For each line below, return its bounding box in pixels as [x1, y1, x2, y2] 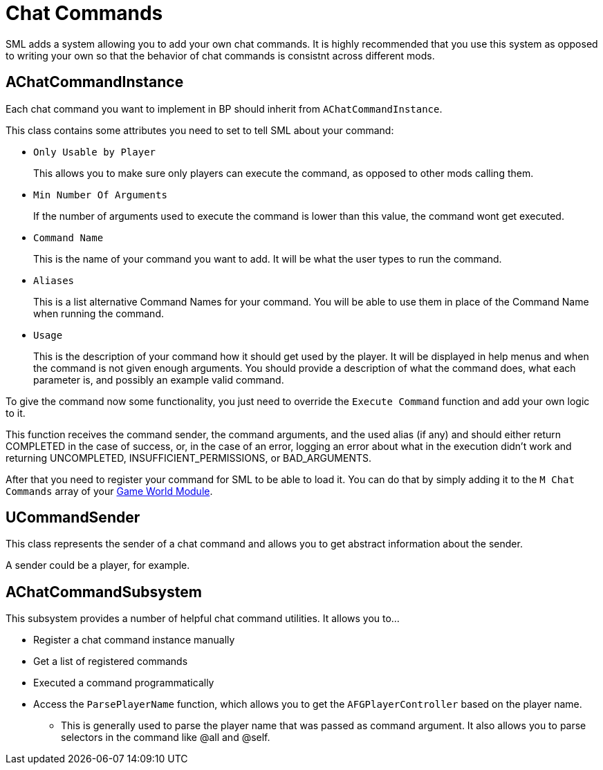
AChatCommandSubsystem [6, 583, 202, 601]
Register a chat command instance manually [33, 634, 235, 646]
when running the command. [33, 307, 164, 319]
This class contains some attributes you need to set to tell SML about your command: [6, 124, 394, 136]
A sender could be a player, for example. [6, 559, 190, 572]
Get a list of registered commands [33, 655, 188, 668]
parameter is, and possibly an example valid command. [33, 373, 284, 386]
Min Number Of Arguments [33, 189, 167, 200]
